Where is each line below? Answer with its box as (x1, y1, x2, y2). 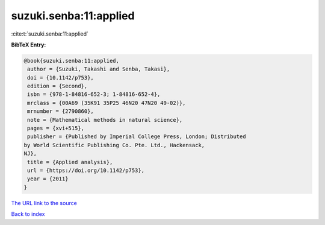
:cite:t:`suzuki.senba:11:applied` (11, 30, 88, 37)
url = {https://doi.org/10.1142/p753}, (27, 167, 144, 174)
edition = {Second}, (27, 83, 88, 90)
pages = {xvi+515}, (27, 125, 84, 132)
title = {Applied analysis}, (27, 159, 113, 165)
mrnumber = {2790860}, (27, 108, 94, 115)
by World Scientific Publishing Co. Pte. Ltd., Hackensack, (23, 142, 205, 148)
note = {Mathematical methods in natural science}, (27, 116, 183, 123)
